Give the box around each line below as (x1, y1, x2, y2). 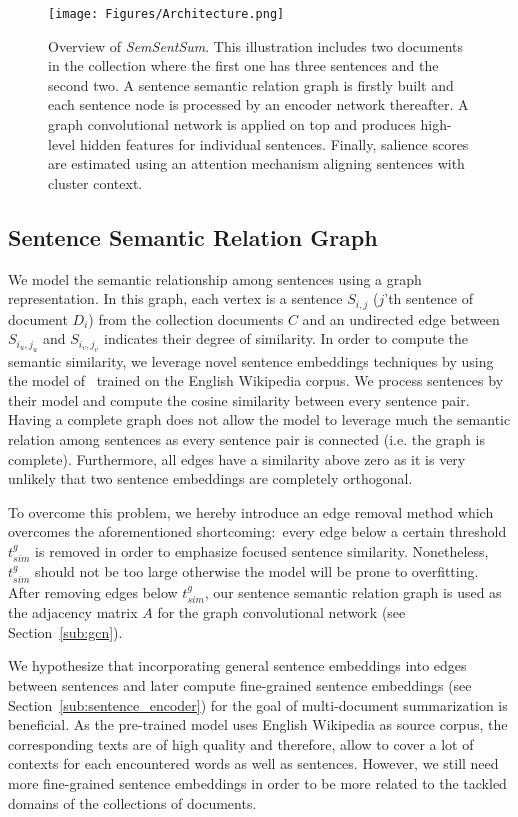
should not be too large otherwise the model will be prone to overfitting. (35, 561, 479, 582)
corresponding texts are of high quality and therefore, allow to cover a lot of (8, 733, 474, 754)
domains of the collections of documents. (8, 792, 257, 813)
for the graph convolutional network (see (157, 602, 406, 623)
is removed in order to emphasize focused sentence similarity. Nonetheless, (35, 541, 489, 561)
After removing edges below (8, 581, 178, 602)
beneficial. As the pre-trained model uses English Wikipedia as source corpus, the (8, 714, 508, 735)
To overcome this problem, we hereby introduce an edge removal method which (8, 501, 494, 522)
